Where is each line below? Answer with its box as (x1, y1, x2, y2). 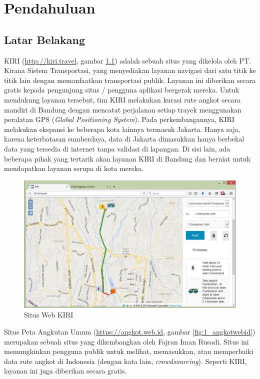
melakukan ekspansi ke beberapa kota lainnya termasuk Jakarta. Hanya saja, (4, 123, 240, 134)
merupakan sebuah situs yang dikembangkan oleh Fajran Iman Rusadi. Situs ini (4, 336, 249, 346)
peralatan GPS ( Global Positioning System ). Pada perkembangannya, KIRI (4, 114, 234, 124)
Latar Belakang (4, 31, 85, 47)
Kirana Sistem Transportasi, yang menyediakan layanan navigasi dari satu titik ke (4, 65, 256, 75)
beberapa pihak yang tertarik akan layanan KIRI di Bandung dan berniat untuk (4, 153, 250, 163)
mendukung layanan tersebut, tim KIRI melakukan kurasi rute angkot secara (4, 94, 241, 104)
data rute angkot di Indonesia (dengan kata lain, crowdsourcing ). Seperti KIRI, (4, 355, 247, 366)
